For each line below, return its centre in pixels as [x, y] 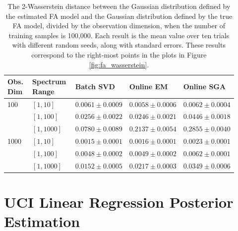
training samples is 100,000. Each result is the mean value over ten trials [119, 35]
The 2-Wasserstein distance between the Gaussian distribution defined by [119, 6]
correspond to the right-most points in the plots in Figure [119, 54]
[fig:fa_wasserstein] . [119, 64]
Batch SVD [95, 86]
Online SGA [205, 86]
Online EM [149, 86]
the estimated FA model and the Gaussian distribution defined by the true [119, 16]
